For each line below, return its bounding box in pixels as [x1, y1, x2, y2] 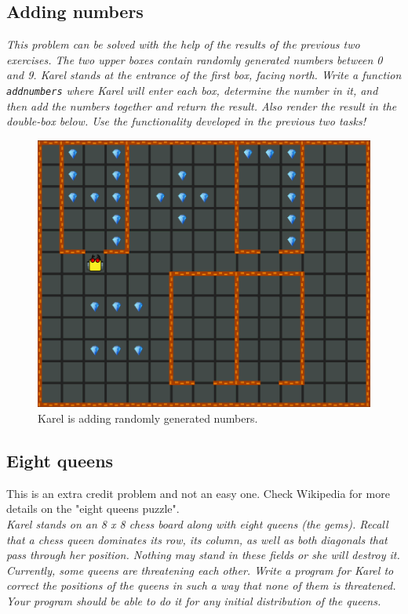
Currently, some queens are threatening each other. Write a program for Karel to [6, 561, 394, 578]
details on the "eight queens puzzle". [6, 500, 180, 517]
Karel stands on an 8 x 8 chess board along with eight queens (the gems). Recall [6, 516, 388, 532]
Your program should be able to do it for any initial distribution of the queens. [6, 592, 381, 609]
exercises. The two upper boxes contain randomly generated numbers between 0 [6, 51, 383, 67]
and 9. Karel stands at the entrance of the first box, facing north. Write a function [6, 67, 402, 83]
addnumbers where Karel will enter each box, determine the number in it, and [6, 82, 378, 98]
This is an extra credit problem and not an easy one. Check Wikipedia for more [6, 485, 390, 501]
